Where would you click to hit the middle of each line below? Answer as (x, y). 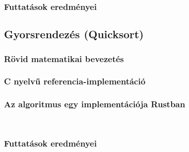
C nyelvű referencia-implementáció (75, 81)
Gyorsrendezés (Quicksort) (74, 34)
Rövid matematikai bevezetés (64, 58)
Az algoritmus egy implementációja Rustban (95, 104)
